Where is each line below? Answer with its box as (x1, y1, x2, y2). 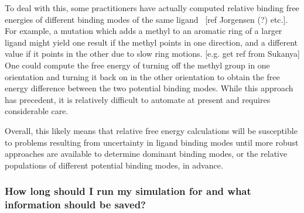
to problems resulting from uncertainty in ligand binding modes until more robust (5, 136, 299, 148)
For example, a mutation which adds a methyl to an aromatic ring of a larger (5, 25, 282, 37)
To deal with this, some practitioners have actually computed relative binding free (5, 2, 299, 13)
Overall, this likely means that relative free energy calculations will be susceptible (5, 124, 298, 136)
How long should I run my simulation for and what (5, 184, 251, 198)
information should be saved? (5, 197, 146, 212)
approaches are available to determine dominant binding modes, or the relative (5, 147, 288, 160)
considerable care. (5, 105, 69, 117)
